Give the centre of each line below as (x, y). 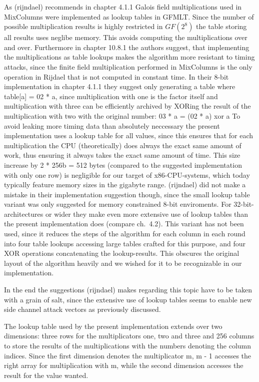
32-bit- (244, 204)
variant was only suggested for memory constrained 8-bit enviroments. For (118, 204)
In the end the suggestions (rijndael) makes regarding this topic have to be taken (128, 290)
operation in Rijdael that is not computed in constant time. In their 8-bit (116, 76)
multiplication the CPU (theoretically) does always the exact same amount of (123, 145)
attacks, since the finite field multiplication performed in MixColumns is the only (128, 66)
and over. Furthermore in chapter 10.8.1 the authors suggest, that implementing (127, 47)
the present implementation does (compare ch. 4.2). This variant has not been (124, 224)
